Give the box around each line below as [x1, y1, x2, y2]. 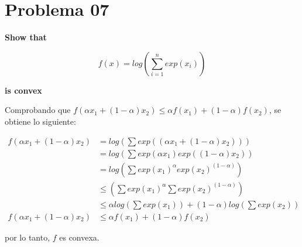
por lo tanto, [5, 231, 50, 243]
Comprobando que [5, 104, 71, 116]
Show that [5, 31, 47, 43]
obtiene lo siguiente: [5, 115, 76, 127]
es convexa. [59, 231, 99, 243]
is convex [5, 84, 42, 96]
